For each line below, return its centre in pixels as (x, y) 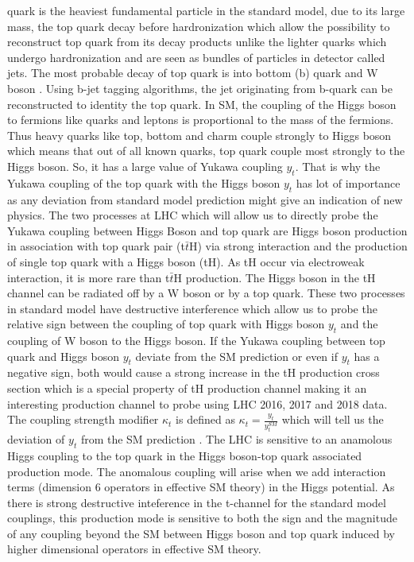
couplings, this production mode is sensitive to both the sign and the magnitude (202, 518)
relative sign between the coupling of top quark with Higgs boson (166, 324)
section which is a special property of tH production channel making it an (187, 388)
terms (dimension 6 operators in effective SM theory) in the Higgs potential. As (201, 487)
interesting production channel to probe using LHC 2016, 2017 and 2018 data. (197, 403)
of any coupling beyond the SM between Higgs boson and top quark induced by (201, 533)
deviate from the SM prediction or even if (236, 356)
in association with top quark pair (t (96, 246)
